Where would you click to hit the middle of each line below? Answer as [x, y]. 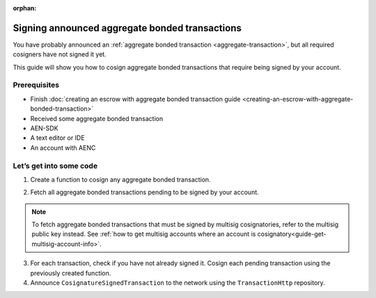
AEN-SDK [44, 128]
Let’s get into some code [55, 166]
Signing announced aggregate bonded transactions [127, 28]
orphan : [25, 8]
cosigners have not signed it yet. [60, 54]
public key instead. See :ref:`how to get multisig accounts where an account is [144, 234]
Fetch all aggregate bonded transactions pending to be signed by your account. [144, 192]
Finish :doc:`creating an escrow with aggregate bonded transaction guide [135, 99]
